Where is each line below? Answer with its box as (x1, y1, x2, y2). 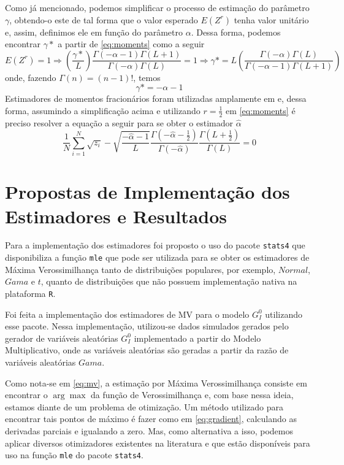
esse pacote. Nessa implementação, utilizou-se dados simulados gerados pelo (5, 320, 289, 332)
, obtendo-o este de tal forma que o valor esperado (9, 13, 198, 26)
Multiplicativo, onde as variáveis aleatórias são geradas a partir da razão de (5, 344, 289, 356)
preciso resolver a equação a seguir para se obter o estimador (5, 116, 233, 129)
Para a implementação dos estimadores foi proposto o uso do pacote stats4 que (5, 239, 305, 252)
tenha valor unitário (234, 13, 309, 26)
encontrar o (5, 388, 48, 401)
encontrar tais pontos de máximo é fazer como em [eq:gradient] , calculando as (5, 412, 297, 425)
